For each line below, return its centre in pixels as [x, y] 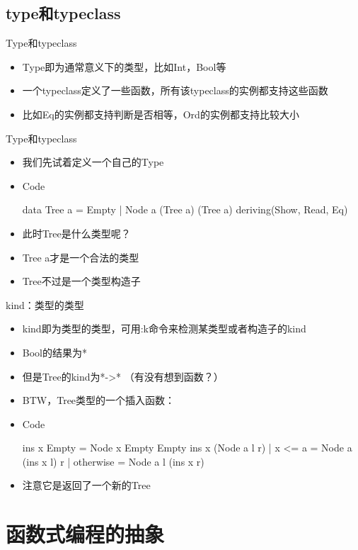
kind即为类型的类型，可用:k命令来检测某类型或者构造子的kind [164, 329]
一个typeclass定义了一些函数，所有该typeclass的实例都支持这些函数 [175, 90]
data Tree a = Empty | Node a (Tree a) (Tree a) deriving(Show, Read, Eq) [185, 209]
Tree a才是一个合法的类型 [81, 257]
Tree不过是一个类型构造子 [81, 281]
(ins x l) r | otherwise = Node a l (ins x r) [113, 461]
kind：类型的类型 [45, 304]
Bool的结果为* [54, 352]
